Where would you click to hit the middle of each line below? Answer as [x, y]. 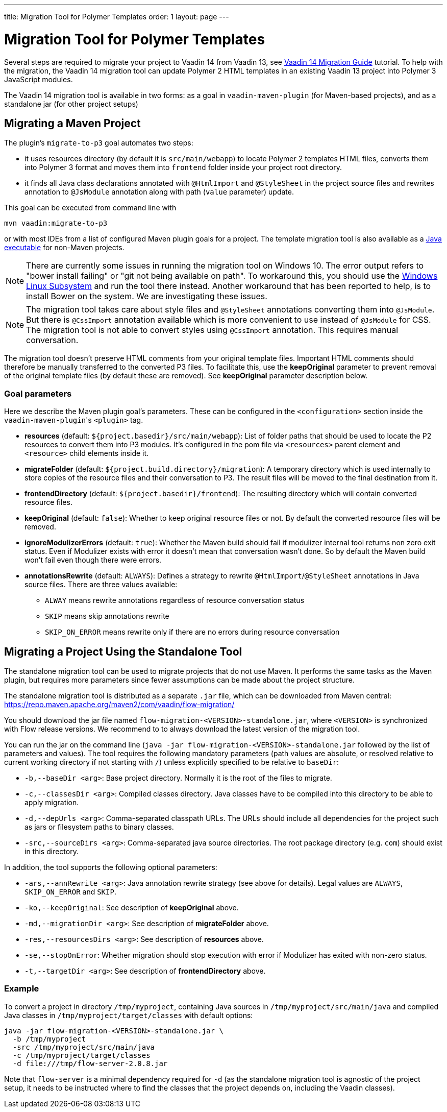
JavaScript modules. [39, 79]
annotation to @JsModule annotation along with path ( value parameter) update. [159, 192]
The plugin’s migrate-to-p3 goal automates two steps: [99, 143]
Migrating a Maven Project [72, 123]
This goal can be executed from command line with [90, 208]
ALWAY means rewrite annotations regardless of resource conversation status [175, 600]
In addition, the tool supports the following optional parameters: [111, 867]
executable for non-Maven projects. [64, 248]
